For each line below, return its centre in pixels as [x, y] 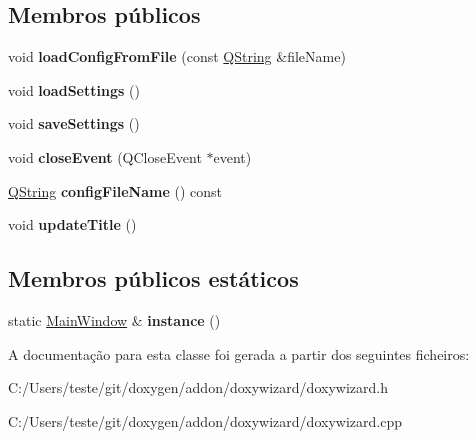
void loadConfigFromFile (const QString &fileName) [177, 56]
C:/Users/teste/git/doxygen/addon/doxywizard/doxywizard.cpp [205, 420]
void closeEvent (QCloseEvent [105, 156]
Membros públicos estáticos [153, 278]
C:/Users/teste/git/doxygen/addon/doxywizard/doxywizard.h [198, 387]
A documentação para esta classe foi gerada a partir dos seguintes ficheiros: [239, 353]
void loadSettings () [74, 89]
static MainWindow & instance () [114, 319]
